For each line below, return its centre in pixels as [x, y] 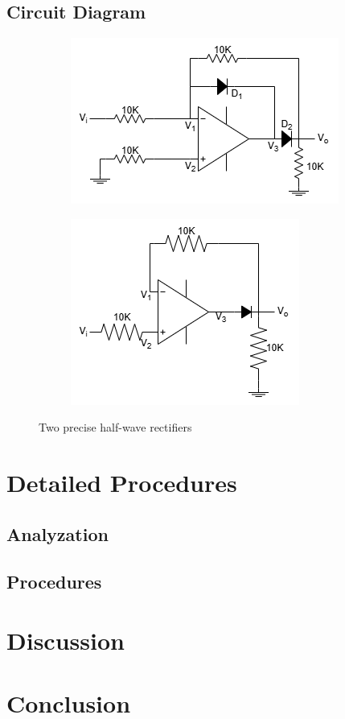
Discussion [66, 640]
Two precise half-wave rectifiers [115, 427]
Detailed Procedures [122, 483]
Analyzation [57, 533]
